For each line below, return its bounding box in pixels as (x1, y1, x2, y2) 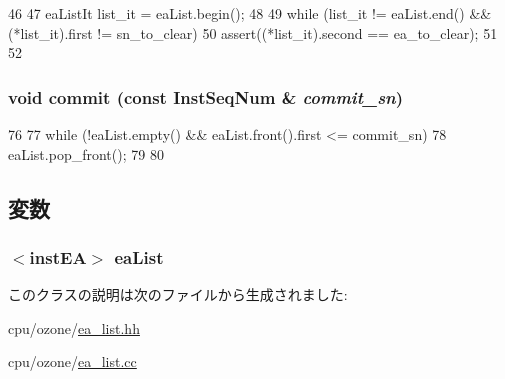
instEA (29, 244, 87, 269)
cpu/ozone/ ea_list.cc (8, 351, 137, 372)
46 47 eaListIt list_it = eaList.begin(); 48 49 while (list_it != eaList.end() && (8, 3, 492, 23)
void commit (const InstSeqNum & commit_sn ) (8, 84, 404, 109)
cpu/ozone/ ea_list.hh (8, 317, 140, 338)
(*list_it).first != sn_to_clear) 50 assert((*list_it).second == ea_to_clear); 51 (8, 22, 498, 43)
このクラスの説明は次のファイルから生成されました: (8, 284, 348, 305)
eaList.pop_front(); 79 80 (8, 143, 164, 164)
